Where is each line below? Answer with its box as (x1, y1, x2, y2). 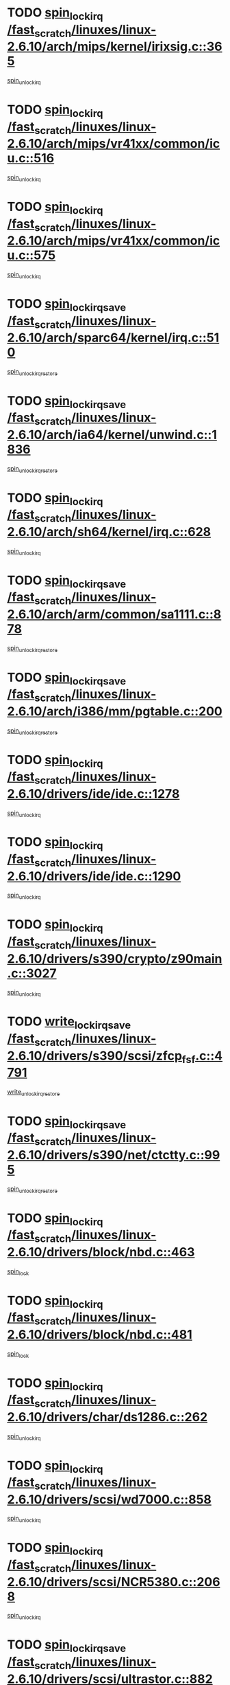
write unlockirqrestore (7, 1087, 60, 1097)
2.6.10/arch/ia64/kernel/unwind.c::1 (7, 427, 218, 443)
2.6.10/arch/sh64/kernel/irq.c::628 (7, 524, 212, 539)
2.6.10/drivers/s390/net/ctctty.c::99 (7, 1148, 220, 1163)
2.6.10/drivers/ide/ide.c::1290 (7, 868, 181, 884)
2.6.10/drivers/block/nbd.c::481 (7, 1326, 193, 1342)
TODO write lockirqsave (7, 1014, 131, 1031)
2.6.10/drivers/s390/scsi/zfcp (7, 1048, 183, 1063)
